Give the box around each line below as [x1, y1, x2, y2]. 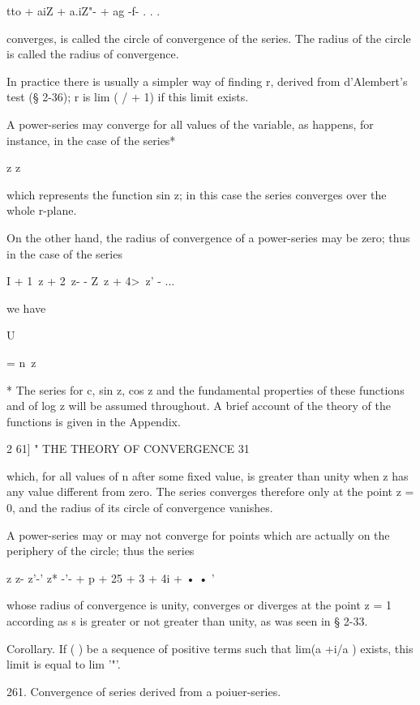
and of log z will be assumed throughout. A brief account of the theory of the [6, 397, 391, 414]
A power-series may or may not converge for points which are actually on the [6, 526, 390, 543]
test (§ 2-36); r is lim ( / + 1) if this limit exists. [6, 88, 249, 105]
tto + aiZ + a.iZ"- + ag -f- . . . [6, 2, 161, 19]
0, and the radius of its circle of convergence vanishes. [6, 499, 273, 516]
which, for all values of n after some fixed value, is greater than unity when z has [6, 467, 409, 484]
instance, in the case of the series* [6, 131, 176, 148]
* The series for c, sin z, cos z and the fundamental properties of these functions [6, 381, 405, 398]
